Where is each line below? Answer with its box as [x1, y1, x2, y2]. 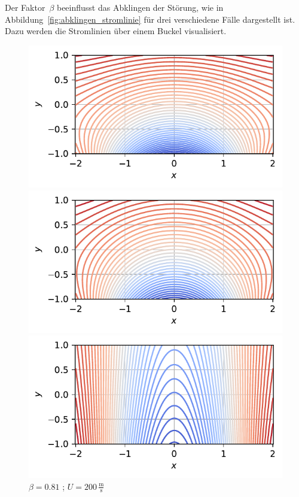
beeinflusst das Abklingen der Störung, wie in [56, 1, 224, 13]
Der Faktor [5, 1, 45, 13]
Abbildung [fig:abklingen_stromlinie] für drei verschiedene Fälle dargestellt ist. [5, 13, 295, 25]
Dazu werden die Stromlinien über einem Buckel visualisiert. [5, 25, 227, 37]
